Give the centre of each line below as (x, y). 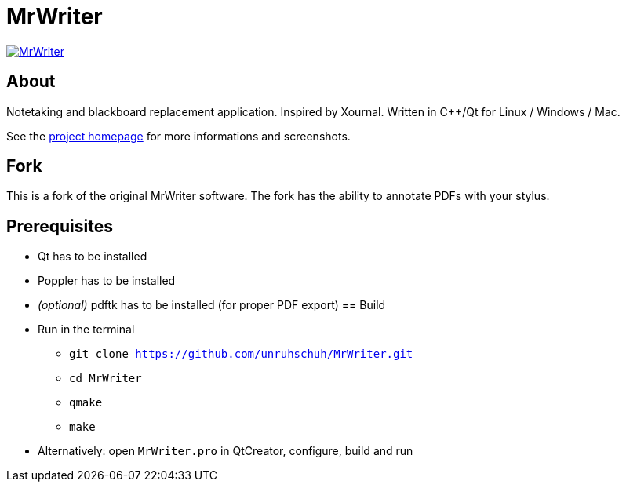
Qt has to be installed (93, 257)
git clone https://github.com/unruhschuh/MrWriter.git (241, 354)
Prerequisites (60, 226)
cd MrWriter (106, 379)
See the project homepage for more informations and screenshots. (178, 136)
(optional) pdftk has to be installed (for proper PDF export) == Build (212, 305)
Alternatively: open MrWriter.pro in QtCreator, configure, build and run (226, 451)
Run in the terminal (86, 330)
